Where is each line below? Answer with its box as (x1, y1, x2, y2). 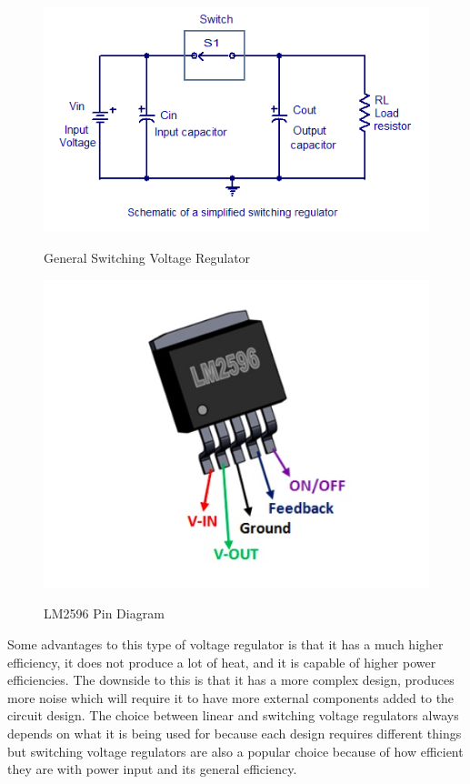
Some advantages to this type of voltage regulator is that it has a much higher (7, 634, 444, 653)
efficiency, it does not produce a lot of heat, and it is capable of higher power (7, 652, 436, 671)
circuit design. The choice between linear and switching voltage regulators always (7, 706, 459, 725)
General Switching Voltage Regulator (44, 247, 251, 266)
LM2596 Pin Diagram (44, 604, 165, 623)
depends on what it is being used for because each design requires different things (7, 723, 462, 742)
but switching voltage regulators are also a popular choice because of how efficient (7, 741, 464, 760)
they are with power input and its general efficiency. (7, 759, 297, 779)
